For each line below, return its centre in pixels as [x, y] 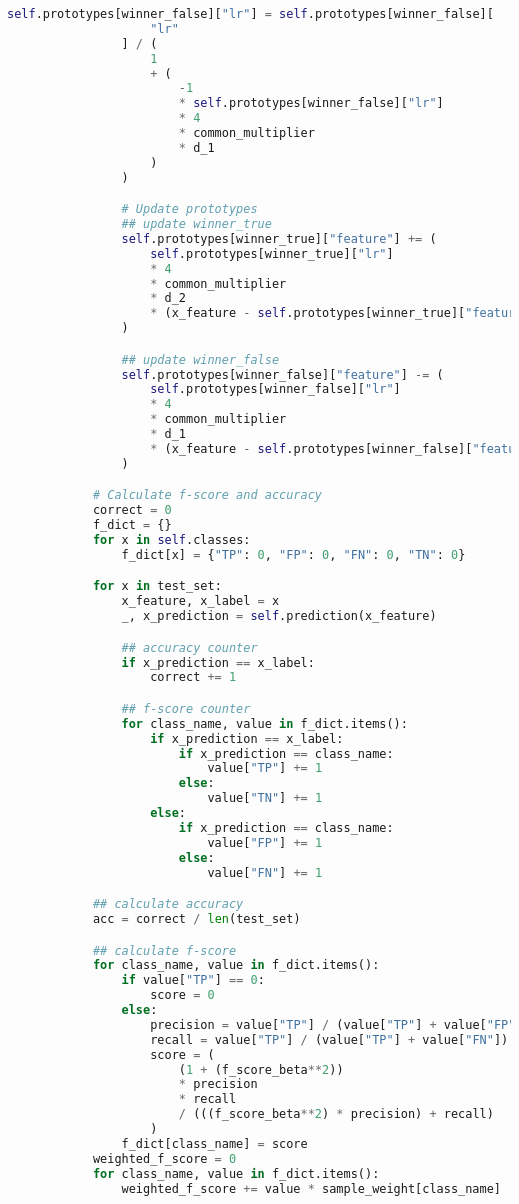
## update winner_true [196, 224]
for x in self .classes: [171, 539]
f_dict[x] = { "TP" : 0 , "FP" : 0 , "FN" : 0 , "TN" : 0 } [293, 554]
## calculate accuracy [168, 904]
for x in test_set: [157, 586]
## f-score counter [186, 708]
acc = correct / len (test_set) [196, 918]
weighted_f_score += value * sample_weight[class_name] [311, 1188]
